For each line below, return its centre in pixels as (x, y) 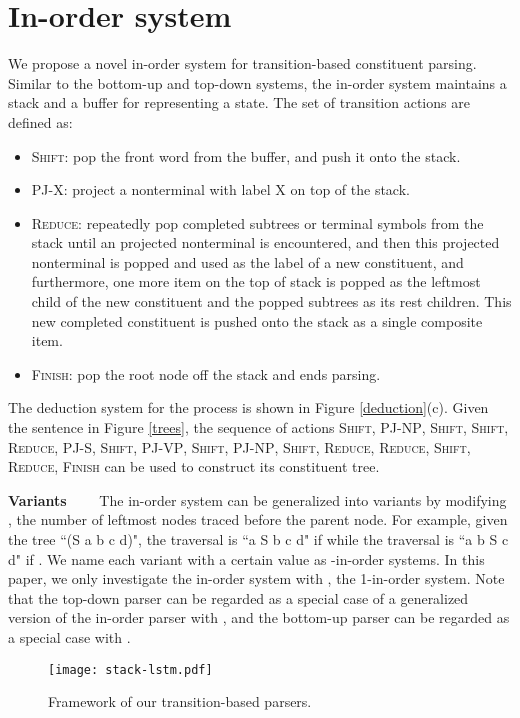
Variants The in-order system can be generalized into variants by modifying (257, 499)
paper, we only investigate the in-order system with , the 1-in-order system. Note (256, 578)
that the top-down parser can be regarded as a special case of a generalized (238, 597)
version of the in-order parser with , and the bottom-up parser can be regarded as (259, 617)
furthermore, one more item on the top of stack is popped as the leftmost (256, 281)
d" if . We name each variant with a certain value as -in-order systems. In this (246, 558)
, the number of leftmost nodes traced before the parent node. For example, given (258, 519)
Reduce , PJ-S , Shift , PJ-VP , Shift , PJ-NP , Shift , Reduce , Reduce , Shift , (239, 446)
